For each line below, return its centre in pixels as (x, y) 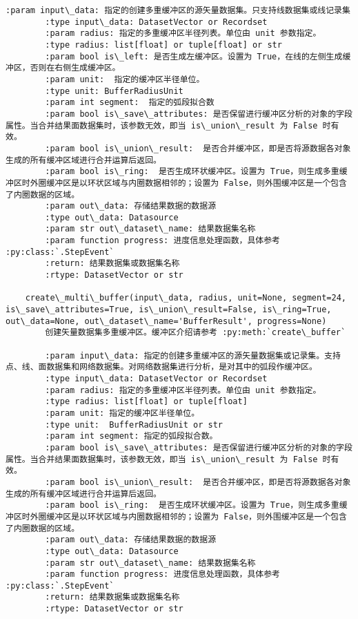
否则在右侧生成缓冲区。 (75, 68)
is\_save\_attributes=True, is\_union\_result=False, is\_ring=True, (169, 310)
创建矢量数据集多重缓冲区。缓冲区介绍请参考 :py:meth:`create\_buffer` (196, 333)
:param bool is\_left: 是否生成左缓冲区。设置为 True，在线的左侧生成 (194, 56)
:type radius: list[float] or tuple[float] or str (163, 45)
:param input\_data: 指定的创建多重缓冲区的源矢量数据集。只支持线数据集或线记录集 (178, 10)
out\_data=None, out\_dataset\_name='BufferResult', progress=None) (166, 321)
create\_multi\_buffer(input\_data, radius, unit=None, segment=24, (186, 298)
